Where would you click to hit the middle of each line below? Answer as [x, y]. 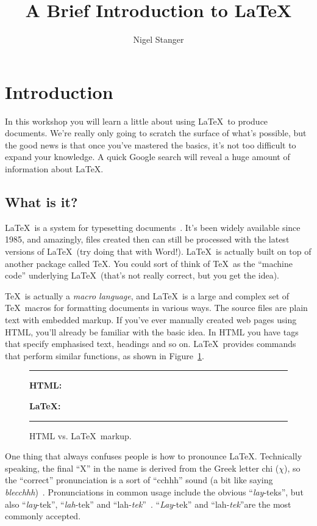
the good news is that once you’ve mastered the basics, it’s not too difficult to [151, 144]
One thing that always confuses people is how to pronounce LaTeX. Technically [154, 456]
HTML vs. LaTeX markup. [80, 435]
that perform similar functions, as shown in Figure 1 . [105, 355]
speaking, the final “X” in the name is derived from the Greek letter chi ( [142, 468]
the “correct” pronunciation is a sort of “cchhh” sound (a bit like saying [139, 480]
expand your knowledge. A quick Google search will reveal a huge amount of [148, 157]
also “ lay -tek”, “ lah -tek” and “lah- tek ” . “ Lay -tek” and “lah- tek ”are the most [148, 504]
